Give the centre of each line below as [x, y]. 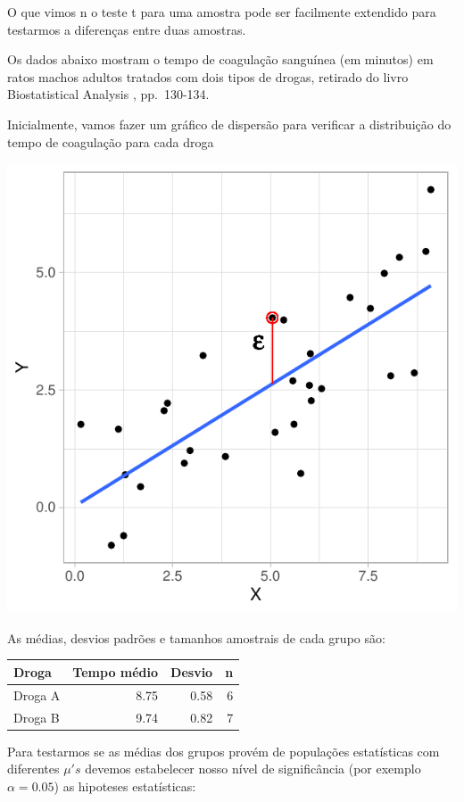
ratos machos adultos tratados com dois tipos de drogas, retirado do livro [208, 76]
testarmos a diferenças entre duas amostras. [127, 29]
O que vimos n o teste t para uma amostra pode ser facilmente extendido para [222, 12]
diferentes [33, 769]
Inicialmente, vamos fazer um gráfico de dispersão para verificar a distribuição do [229, 124]
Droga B [37, 717]
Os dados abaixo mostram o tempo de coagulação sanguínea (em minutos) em [220, 59]
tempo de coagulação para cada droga [111, 141]
